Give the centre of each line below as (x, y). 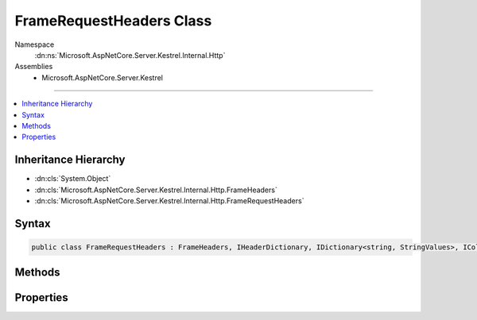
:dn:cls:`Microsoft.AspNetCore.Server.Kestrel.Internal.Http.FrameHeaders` (156, 190)
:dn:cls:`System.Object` (73, 179)
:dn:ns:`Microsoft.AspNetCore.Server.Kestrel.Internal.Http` (130, 55)
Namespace (35, 44)
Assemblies (34, 67)
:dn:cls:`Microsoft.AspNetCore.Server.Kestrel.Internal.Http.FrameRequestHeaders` (169, 200)
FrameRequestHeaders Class (113, 21)
